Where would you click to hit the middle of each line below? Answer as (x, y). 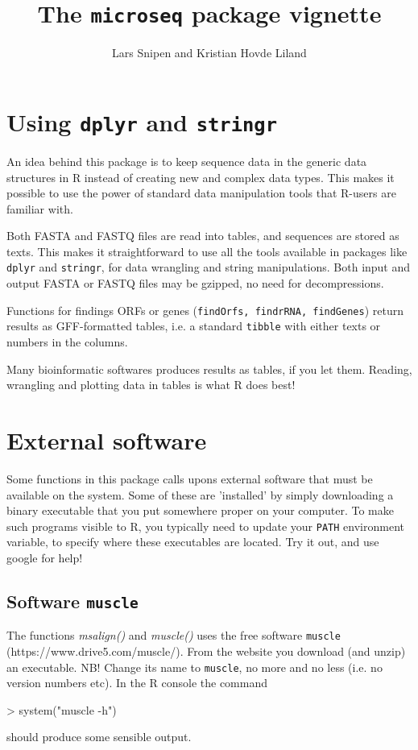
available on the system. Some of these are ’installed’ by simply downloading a (200, 494)
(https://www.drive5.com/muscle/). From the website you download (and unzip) (206, 651)
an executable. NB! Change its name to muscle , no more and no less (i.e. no (195, 667)
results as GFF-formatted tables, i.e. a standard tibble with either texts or (194, 326)
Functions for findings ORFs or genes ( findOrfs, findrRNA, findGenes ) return (205, 310)
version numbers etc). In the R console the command (137, 683)
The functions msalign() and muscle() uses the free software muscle (174, 635)
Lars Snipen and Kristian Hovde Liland (209, 53)
